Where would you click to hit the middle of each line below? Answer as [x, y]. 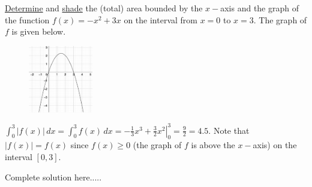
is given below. [39, 31]
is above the [213, 145]
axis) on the [275, 145]
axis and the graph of [260, 8]
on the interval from [160, 19]
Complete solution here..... [53, 177]
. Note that [229, 130]
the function [27, 19]
